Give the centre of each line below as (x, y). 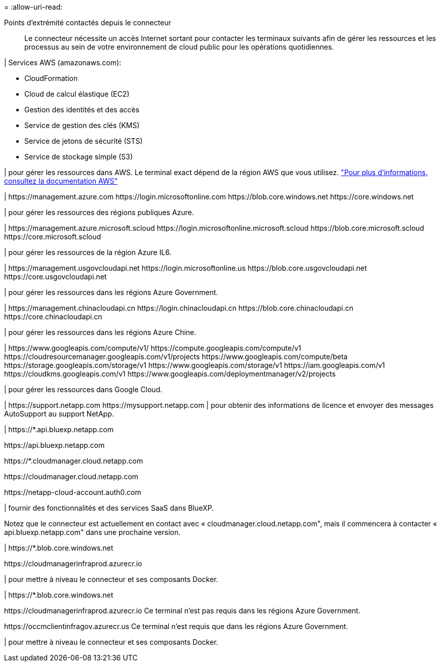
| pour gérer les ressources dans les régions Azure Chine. (100, 332)
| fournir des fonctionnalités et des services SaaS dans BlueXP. (109, 508)
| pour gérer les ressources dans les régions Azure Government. (111, 292)
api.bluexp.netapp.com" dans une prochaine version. (92, 532)
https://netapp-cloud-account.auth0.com (73, 492)
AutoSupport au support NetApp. (59, 414)
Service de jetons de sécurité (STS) (84, 141)
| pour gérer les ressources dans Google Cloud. (83, 389)
